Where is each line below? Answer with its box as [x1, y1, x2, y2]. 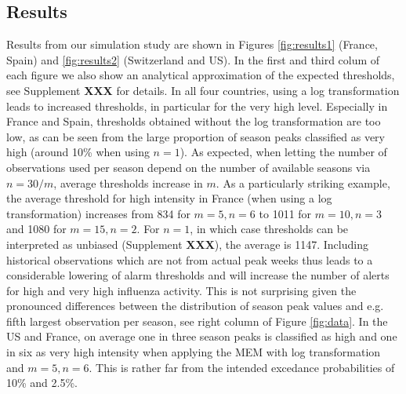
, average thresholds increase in [53, 174, 203, 191]
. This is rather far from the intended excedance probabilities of [89, 359, 395, 375]
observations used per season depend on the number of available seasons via [6, 159, 371, 175]
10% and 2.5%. [6, 374, 78, 391]
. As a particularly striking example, [216, 174, 390, 191]
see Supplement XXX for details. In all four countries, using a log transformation [6, 82, 400, 98]
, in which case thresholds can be [190, 221, 349, 237]
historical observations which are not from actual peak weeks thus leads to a [6, 251, 373, 268]
